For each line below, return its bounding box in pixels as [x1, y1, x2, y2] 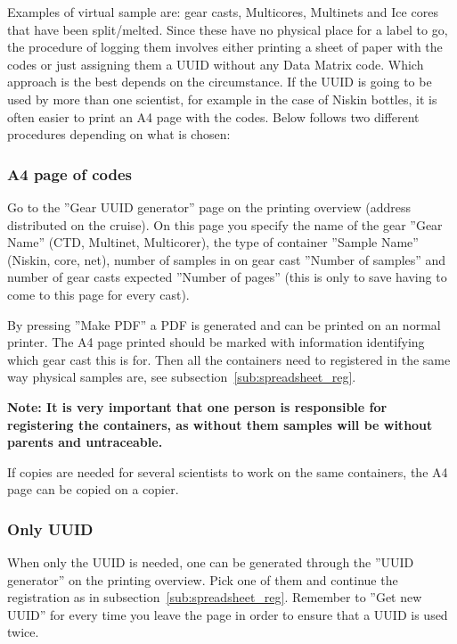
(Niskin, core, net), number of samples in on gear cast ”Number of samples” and [7, 250, 446, 268]
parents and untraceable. [7, 433, 163, 451]
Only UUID [7, 517, 94, 540]
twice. [7, 623, 39, 641]
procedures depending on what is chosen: [7, 125, 231, 144]
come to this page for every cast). [7, 285, 190, 303]
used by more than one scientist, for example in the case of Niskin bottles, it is [7, 89, 437, 108]
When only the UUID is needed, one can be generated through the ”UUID [7, 553, 414, 572]
